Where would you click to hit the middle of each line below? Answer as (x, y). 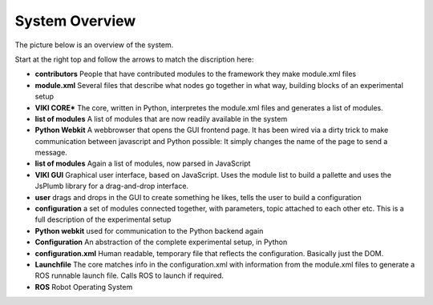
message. (51, 153)
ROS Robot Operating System (84, 287)
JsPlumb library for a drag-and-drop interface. (111, 186)
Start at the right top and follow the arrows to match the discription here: (134, 59)
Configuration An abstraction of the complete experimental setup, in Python (161, 242)
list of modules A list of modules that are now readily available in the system (161, 118)
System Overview (75, 21)
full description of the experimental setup (103, 219)
